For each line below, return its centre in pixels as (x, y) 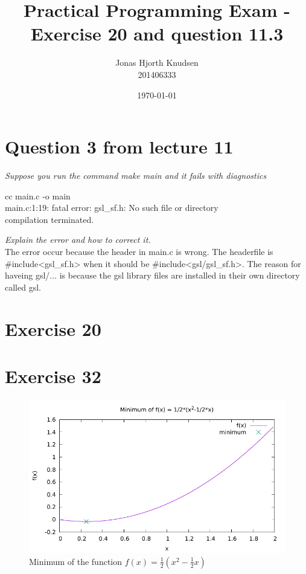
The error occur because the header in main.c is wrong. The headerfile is (139, 251)
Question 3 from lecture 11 (119, 147)
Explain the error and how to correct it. (78, 240)
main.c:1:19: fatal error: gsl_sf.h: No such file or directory (112, 208)
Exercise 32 (53, 376)
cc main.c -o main (38, 195)
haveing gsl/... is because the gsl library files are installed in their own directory (152, 275)
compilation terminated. (49, 219)
